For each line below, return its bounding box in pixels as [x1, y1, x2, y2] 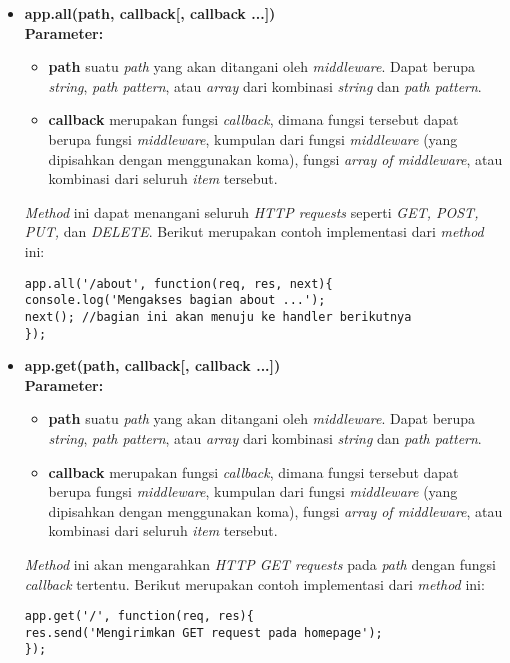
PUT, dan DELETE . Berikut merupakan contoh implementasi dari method [24, 221, 484, 242]
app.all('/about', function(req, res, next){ [24, 276, 333, 291]
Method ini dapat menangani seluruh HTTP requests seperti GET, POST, [24, 201, 479, 222]
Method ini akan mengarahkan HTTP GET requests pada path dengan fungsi [24, 553, 496, 574]
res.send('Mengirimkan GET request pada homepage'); [24, 625, 383, 640]
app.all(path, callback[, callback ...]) [24, 3, 276, 23]
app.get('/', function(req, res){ [24, 609, 254, 624]
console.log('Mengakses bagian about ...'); [24, 293, 326, 308]
